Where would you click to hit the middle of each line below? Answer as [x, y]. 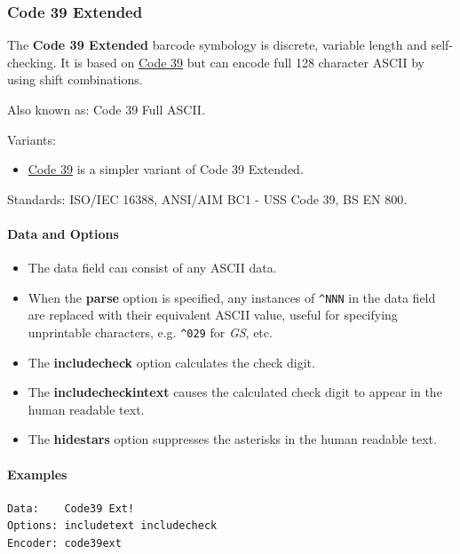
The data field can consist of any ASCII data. [152, 268]
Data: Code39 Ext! [71, 508]
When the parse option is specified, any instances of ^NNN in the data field [232, 297]
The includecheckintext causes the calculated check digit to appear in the [235, 392]
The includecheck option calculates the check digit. [171, 362]
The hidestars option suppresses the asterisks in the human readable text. [232, 439]
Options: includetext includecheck [112, 526]
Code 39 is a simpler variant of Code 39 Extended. [166, 169]
